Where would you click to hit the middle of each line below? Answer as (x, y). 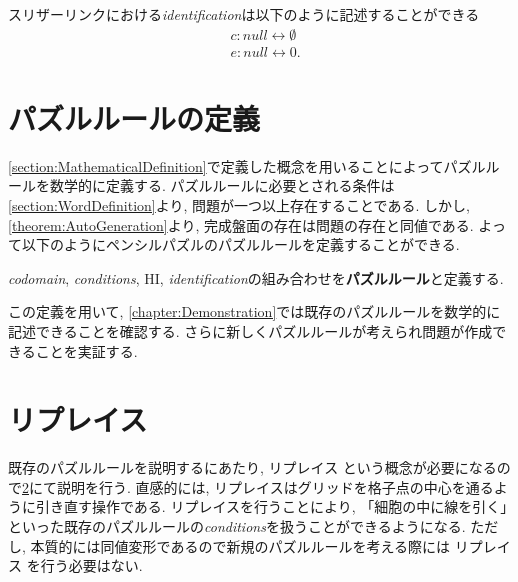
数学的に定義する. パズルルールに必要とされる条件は (222, 185)
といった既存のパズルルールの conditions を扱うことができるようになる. (237, 526)
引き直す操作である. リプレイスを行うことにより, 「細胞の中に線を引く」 (271, 506)
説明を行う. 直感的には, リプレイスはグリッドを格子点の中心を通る (275, 486)
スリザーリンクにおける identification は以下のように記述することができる (244, 14)
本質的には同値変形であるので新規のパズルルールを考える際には (240, 545)
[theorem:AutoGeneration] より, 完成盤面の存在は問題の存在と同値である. (241, 224)
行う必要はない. (91, 565)
